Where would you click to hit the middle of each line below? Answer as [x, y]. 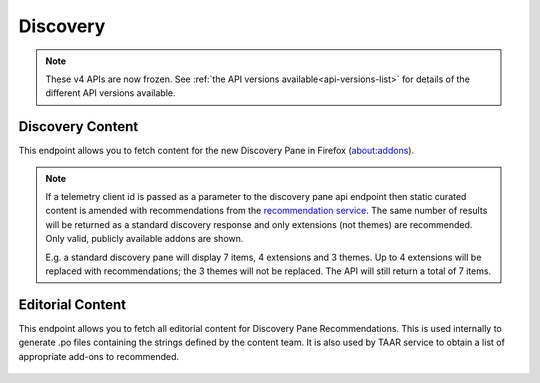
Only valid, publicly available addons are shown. [144, 239]
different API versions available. [110, 93]
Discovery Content [78, 126]
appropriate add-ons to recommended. [99, 356]
